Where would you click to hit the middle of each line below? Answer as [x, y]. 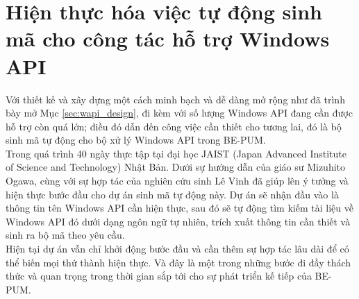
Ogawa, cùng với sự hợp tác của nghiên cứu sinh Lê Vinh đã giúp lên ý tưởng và [177, 181]
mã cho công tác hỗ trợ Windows [168, 39]
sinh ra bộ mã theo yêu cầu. [65, 235]
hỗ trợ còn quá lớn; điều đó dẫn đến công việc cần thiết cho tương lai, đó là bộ [174, 126]
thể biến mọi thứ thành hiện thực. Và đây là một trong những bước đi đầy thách [178, 262]
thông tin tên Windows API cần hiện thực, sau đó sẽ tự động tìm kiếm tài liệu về [179, 208]
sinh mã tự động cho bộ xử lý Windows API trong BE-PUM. [136, 140]
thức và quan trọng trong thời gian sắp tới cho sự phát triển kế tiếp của [159, 276]
